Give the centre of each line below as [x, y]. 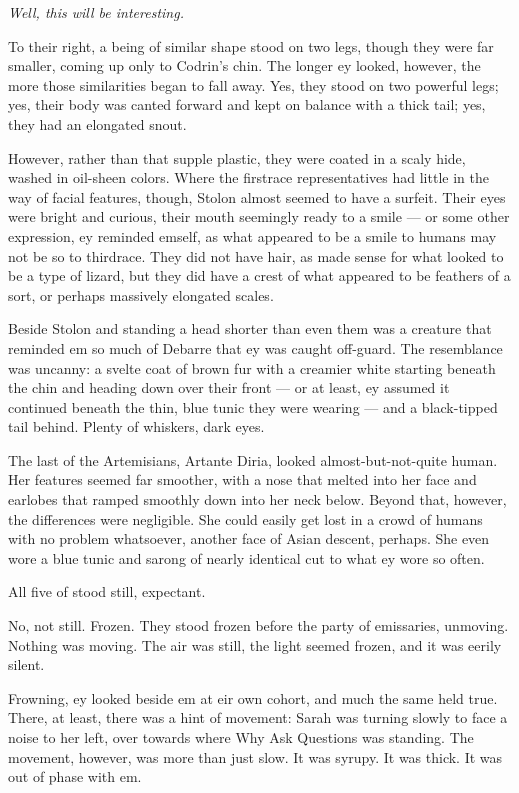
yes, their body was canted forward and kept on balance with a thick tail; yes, [247, 104]
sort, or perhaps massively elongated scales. [141, 294]
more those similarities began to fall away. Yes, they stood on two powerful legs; [253, 84]
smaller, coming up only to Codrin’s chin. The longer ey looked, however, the [244, 65]
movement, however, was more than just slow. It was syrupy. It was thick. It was [255, 756]
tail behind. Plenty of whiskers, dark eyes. [136, 426]
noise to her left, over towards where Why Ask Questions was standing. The [241, 737]
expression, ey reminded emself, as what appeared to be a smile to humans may [252, 235]
